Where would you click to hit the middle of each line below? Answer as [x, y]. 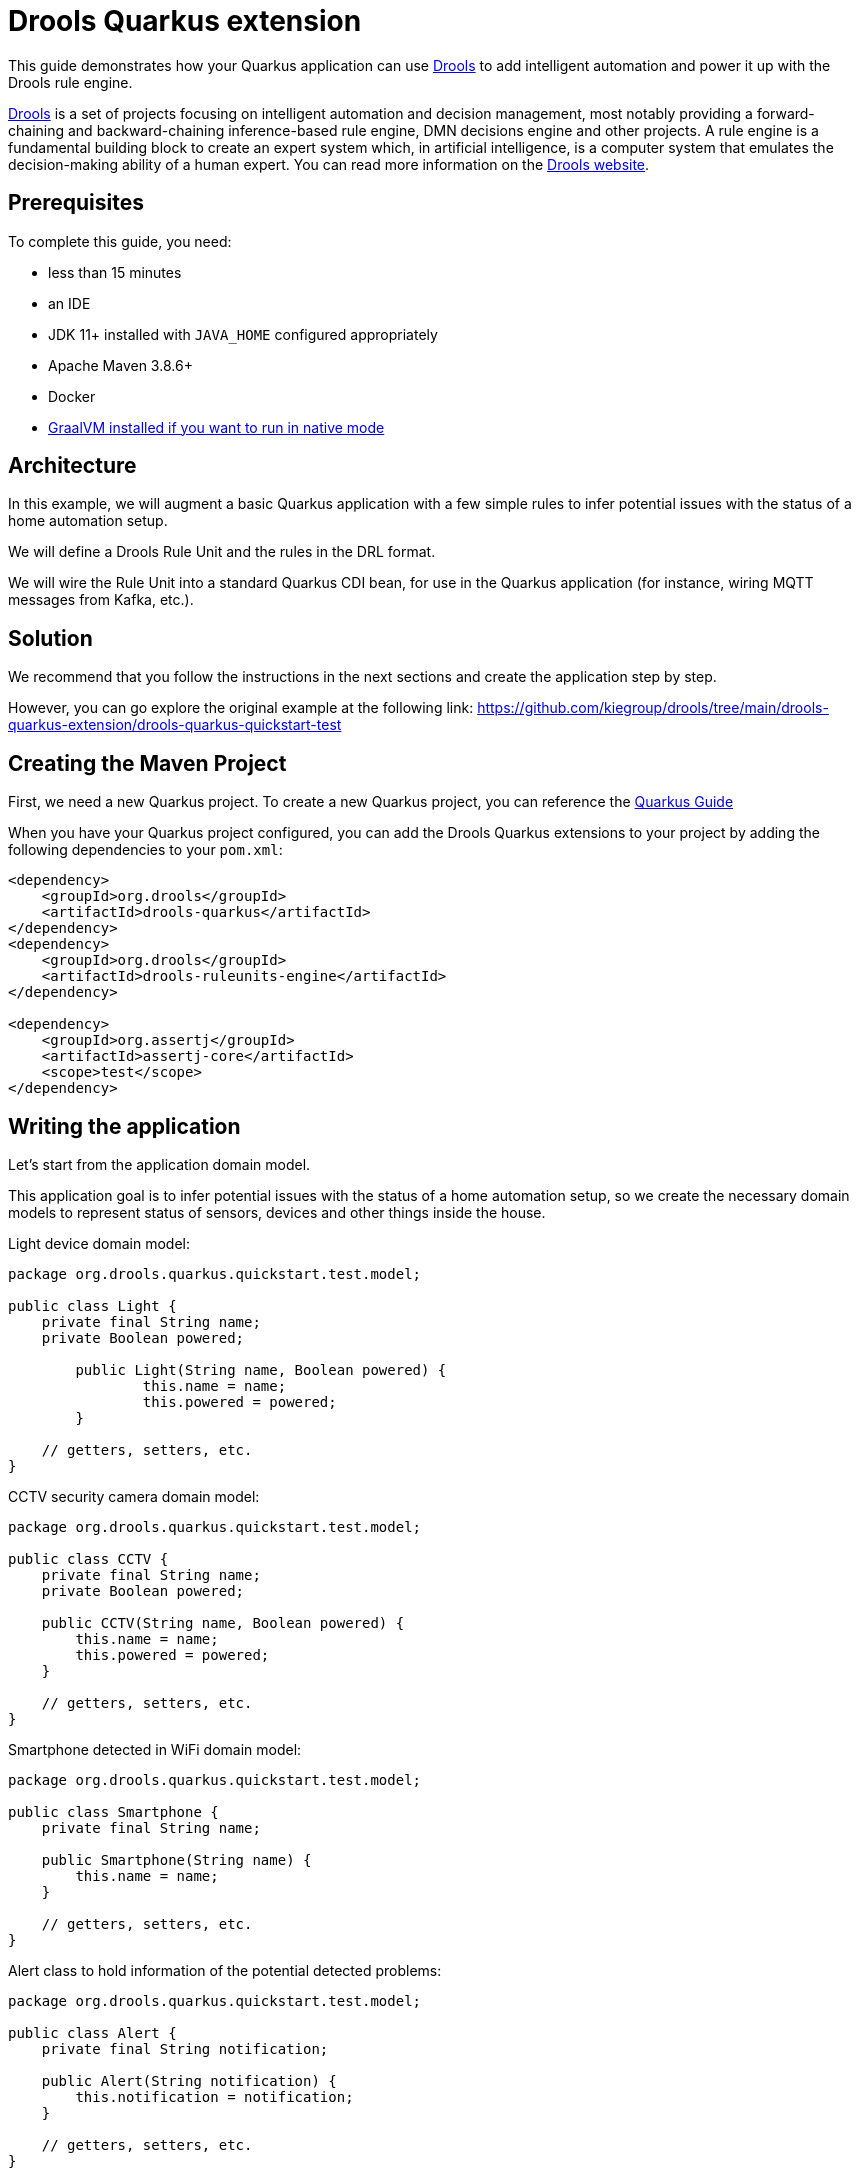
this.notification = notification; [214, 2096]
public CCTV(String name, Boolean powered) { [223, 1622]
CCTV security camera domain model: [134, 1496]
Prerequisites [76, 203]
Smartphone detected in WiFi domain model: [155, 1749]
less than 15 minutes [115, 272]
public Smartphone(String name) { [176, 1859]
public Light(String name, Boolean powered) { [261, 1369]
